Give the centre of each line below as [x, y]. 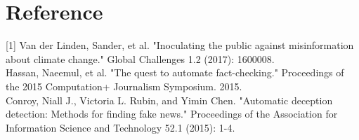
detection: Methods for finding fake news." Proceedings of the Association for [172, 114]
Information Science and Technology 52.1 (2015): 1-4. [120, 127]
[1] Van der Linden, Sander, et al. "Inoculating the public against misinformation [180, 45]
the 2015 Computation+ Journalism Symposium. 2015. [124, 86]
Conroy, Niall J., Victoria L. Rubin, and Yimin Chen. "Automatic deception [169, 100]
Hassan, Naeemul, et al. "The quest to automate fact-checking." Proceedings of [175, 72]
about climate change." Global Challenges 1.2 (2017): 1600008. [140, 58]
